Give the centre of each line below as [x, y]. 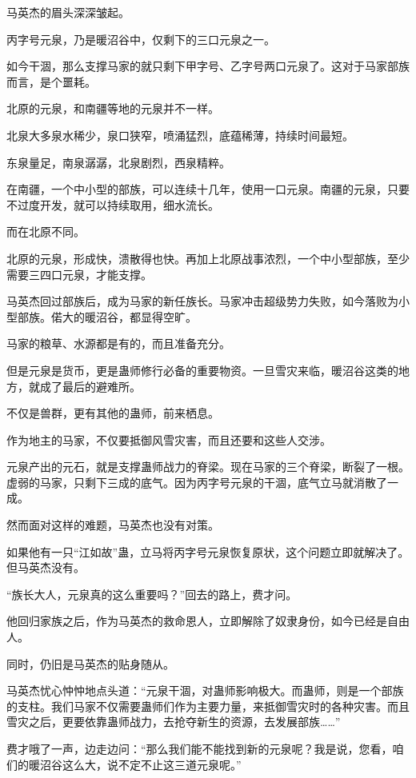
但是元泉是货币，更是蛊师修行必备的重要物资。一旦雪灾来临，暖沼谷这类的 [202, 370]
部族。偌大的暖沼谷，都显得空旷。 [107, 316]
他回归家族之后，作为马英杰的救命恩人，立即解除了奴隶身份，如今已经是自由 [208, 621]
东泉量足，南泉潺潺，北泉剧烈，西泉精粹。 [118, 162]
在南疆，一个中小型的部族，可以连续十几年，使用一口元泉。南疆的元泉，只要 [208, 189]
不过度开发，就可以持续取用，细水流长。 [113, 204]
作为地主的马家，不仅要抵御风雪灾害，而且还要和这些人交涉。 [169, 439]
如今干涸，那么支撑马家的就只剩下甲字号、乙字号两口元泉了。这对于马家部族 [208, 66]
